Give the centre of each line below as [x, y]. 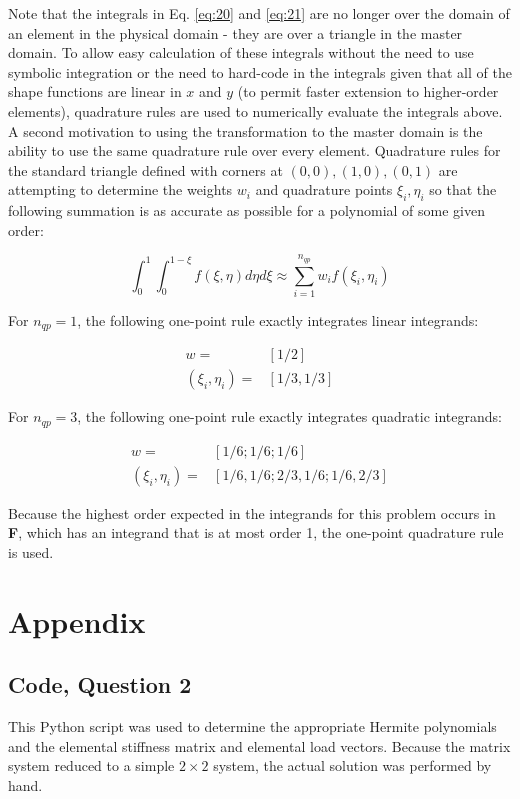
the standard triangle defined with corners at [145, 169]
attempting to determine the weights [120, 189]
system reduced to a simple [91, 765]
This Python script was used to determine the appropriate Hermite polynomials [252, 726]
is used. [31, 552]
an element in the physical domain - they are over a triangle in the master [235, 32]
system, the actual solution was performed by [352, 765]
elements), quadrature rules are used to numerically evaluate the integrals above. [255, 110]
